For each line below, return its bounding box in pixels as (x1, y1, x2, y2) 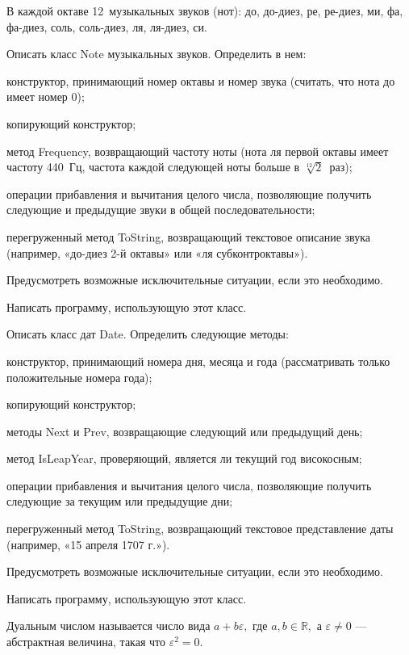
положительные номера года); (6, 368, 152, 385)
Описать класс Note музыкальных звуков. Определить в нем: (6, 45, 307, 62)
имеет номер (6, 88, 68, 105)
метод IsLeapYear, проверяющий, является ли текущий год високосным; (6, 450, 362, 467)
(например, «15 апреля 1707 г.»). (6, 535, 170, 552)
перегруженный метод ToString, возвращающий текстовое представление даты (6, 520, 394, 537)
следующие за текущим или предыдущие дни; (6, 493, 233, 510)
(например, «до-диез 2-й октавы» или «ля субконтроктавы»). (6, 244, 308, 261)
